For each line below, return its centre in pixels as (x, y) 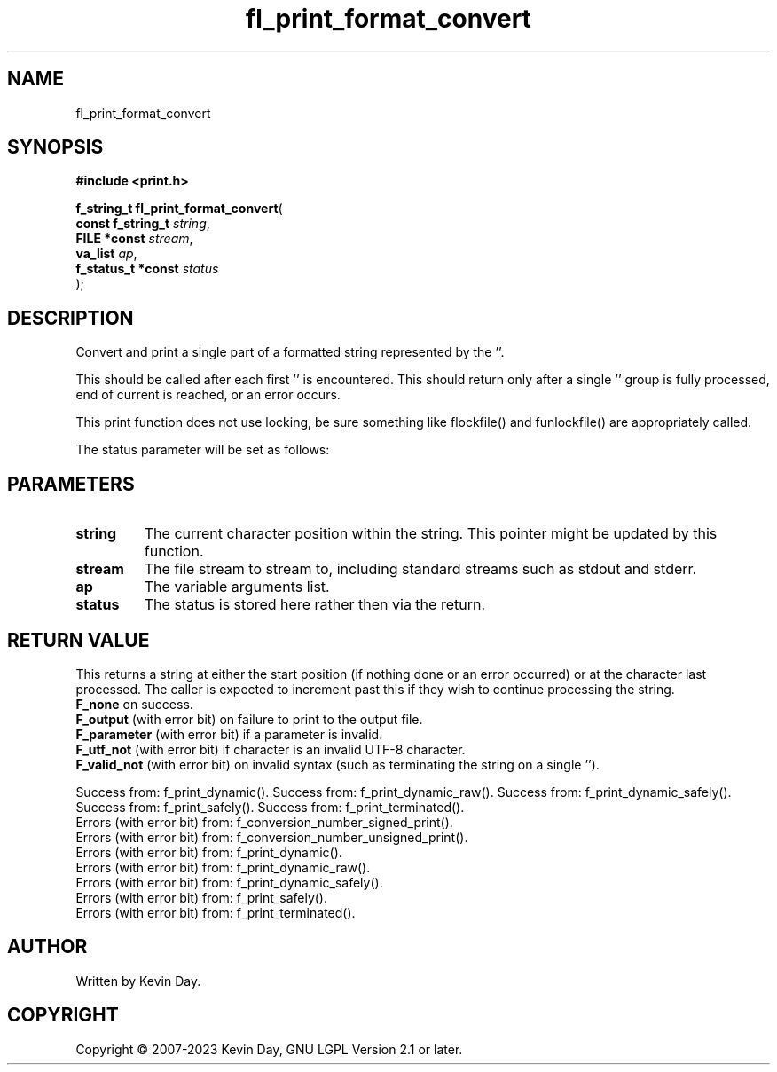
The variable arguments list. (237, 587)
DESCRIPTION (71, 318)
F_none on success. (134, 704)
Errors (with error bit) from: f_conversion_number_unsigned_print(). (272, 837)
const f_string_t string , (143, 224)
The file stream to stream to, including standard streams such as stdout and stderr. (420, 569)
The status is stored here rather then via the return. (314, 605)
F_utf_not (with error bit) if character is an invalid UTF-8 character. (271, 749)
